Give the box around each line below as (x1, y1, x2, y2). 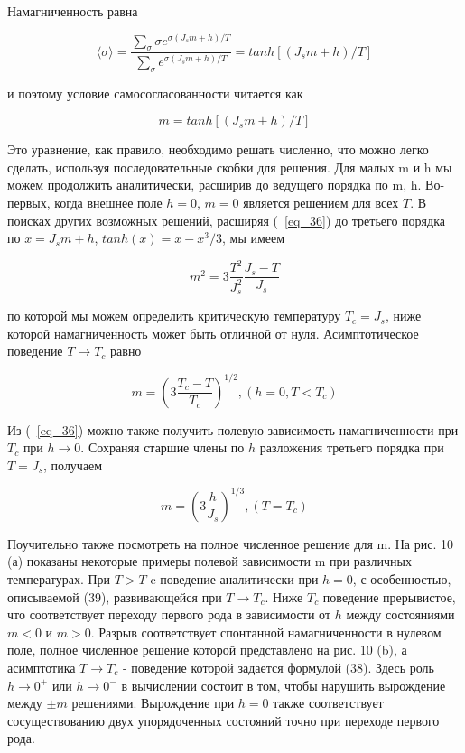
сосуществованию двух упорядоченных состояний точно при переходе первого (7, 711, 440, 730)
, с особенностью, (352, 569, 451, 588)
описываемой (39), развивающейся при (7, 587, 222, 606)
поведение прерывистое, (322, 587, 456, 606)
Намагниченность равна (7, 2, 138, 20)
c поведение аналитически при (150, 569, 319, 588)
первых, (7, 193, 51, 212)
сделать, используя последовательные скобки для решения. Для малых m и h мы (7, 157, 452, 176)
